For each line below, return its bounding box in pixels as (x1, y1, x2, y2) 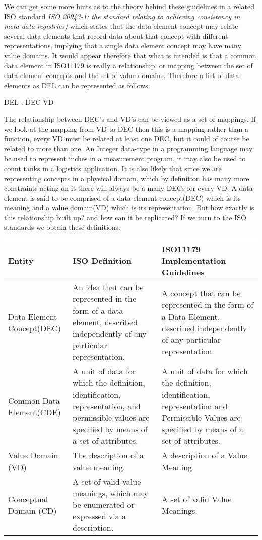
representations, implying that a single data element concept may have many (4, 40, 241, 51)
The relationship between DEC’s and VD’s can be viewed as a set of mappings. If (4, 113, 256, 124)
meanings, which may (73, 487, 148, 499)
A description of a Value (162, 449, 247, 461)
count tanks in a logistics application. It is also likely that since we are (4, 163, 222, 173)
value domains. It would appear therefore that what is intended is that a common (4, 50, 256, 60)
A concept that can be (162, 287, 241, 299)
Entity (8, 255, 34, 267)
